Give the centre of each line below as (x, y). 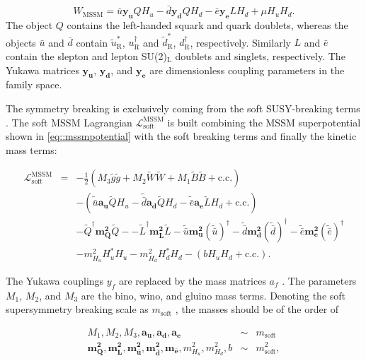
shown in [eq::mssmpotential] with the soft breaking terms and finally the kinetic (181, 136)
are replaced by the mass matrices (192, 280)
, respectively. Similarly (240, 42)
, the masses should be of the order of (257, 309)
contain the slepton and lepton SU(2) (86, 55)
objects (21, 42)
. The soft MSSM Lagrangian (69, 122)
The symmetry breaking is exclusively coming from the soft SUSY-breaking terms (183, 108)
